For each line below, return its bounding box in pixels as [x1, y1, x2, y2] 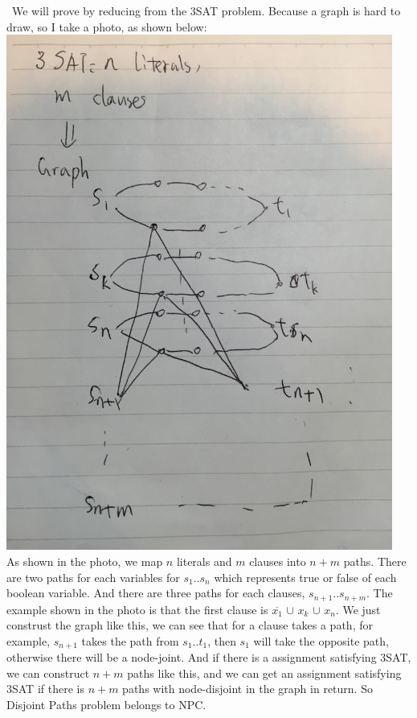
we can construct [6, 664, 90, 681]
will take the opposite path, [253, 632, 389, 649]
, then [207, 632, 236, 649]
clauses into [249, 552, 306, 569]
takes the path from [81, 632, 179, 649]
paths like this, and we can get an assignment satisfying [127, 664, 402, 681]
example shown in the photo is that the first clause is [6, 600, 268, 617]
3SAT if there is [6, 680, 84, 697]
